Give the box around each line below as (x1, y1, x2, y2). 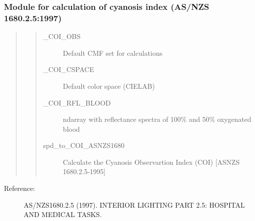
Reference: (4, 183, 35, 193)
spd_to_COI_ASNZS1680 (43, 140, 125, 150)
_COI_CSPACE (43, 64, 94, 74)
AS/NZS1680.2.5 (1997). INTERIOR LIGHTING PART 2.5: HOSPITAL (24, 199, 245, 210)
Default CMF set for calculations (63, 47, 163, 58)
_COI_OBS (43, 31, 81, 41)
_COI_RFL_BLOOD (43, 97, 111, 108)
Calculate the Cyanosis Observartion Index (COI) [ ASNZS (63, 156, 240, 167)
